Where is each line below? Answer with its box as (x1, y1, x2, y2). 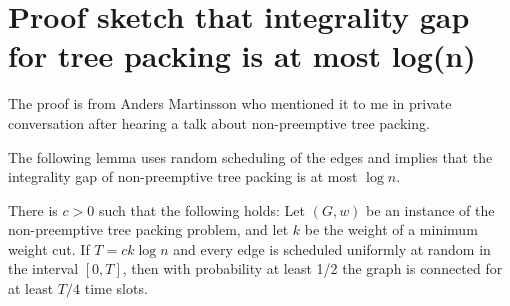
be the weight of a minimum (304, 219, 478, 240)
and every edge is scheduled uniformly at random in (173, 238, 491, 259)
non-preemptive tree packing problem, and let (8, 219, 289, 240)
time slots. (84, 278, 148, 299)
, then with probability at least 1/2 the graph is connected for (122, 258, 503, 279)
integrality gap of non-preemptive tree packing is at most (8, 166, 358, 187)
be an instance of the (366, 199, 495, 220)
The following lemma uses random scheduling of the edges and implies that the (8, 146, 493, 167)
